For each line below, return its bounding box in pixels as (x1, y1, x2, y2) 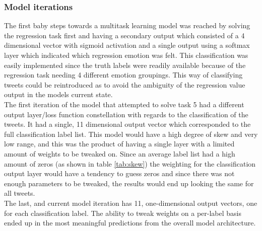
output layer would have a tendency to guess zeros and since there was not (4, 168, 235, 179)
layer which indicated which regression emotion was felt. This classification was (4, 50, 248, 60)
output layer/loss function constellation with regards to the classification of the (4, 109, 248, 119)
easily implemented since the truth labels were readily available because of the (4, 59, 246, 70)
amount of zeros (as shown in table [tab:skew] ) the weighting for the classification (4, 158, 256, 169)
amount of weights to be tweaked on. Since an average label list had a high (4, 148, 235, 159)
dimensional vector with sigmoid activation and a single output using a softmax (4, 40, 250, 50)
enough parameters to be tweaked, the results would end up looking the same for (4, 178, 254, 188)
